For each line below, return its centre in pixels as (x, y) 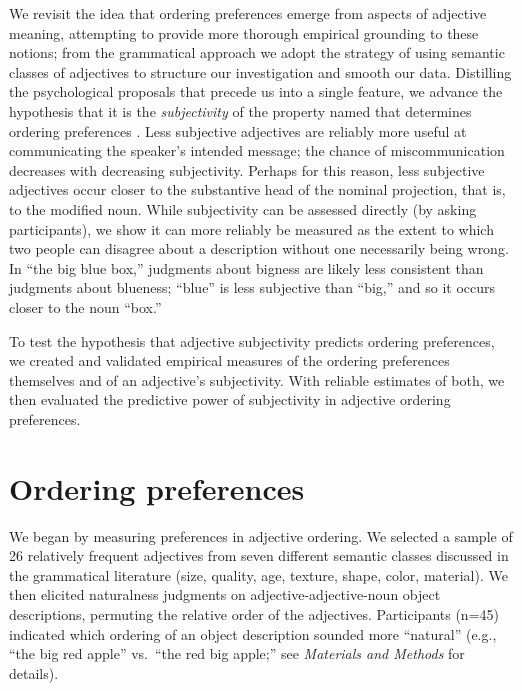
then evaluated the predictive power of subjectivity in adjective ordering (230, 399)
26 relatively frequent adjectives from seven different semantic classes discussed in (259, 555)
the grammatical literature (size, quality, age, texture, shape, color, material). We (258, 574)
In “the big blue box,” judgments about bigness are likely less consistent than (246, 267)
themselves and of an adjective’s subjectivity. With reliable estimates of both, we (257, 379)
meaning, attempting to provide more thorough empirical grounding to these (244, 32)
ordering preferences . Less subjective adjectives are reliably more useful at (238, 130)
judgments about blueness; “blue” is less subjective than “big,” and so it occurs (252, 287)
